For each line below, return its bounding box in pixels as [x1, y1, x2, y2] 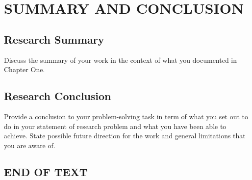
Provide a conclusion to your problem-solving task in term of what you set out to [4, 111, 249, 121]
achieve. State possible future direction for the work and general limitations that [4, 130, 246, 141]
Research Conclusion [4, 88, 111, 103]
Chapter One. [4, 64, 45, 75]
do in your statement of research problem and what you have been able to [4, 121, 227, 131]
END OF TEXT [4, 164, 88, 179]
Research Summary [4, 31, 104, 47]
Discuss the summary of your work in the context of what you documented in [4, 54, 237, 65]
